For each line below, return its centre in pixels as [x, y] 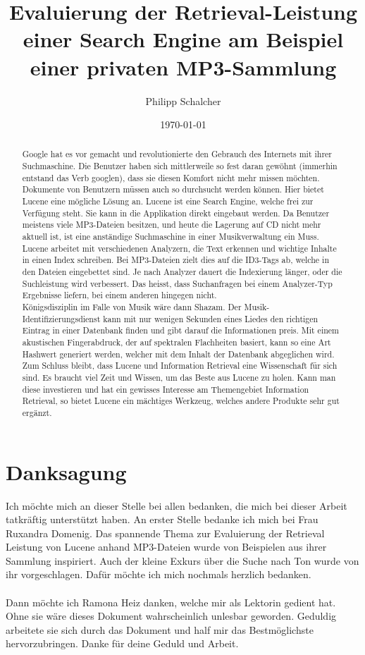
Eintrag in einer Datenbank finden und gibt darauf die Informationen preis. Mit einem [180, 330]
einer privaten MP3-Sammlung [183, 67]
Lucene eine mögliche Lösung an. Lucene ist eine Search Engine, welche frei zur [168, 201]
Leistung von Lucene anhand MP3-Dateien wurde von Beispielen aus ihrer [166, 547]
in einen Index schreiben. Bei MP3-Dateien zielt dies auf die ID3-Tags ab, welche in [175, 260]
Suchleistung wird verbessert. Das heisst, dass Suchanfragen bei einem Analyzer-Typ [177, 283]
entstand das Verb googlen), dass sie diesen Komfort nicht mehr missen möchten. [171, 177]
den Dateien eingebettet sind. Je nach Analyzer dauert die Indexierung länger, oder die [182, 272]
